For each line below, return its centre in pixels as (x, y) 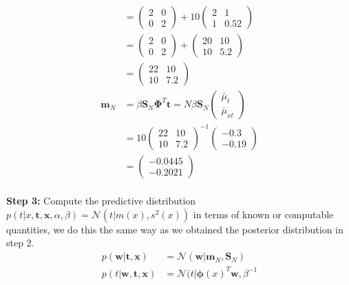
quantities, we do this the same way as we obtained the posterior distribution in (175, 229)
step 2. (20, 243)
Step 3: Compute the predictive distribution (101, 201)
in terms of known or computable (263, 214)
